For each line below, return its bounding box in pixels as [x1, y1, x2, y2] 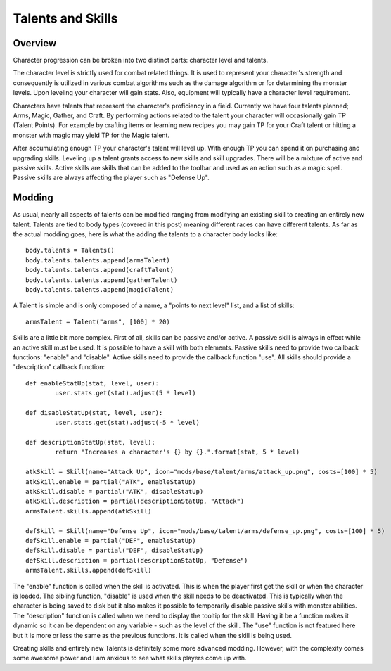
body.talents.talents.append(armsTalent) [25, 256, 170, 264]
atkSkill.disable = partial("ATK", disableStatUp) [25, 487, 204, 496]
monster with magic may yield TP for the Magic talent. [13, 131, 170, 139]
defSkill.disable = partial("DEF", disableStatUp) [25, 547, 204, 555]
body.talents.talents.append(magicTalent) [25, 286, 174, 293]
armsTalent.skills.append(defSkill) [25, 566, 152, 575]
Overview [13, 37, 57, 49]
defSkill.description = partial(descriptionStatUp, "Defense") [25, 556, 248, 564]
